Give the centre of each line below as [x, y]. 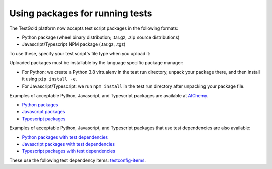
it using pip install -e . [49, 79]
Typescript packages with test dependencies [69, 151]
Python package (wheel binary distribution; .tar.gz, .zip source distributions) [101, 37]
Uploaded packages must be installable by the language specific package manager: [96, 63]
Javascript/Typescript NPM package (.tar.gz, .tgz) [74, 44]
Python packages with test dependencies [65, 137]
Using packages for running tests [81, 13]
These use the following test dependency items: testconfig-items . [78, 160]
